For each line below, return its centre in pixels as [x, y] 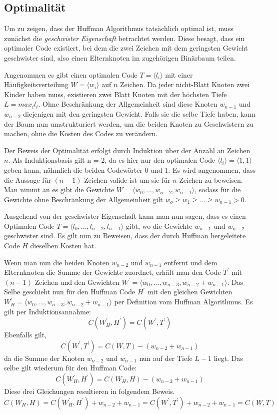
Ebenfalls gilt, [25, 335]
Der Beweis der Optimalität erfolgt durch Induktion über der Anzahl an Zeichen [127, 150]
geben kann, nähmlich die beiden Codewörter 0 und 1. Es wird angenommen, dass [130, 169]
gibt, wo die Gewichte [159, 226]
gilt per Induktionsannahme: [47, 311]
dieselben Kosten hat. [63, 246]
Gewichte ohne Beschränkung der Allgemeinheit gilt [83, 199]
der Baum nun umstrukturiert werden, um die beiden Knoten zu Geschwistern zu [129, 123]
